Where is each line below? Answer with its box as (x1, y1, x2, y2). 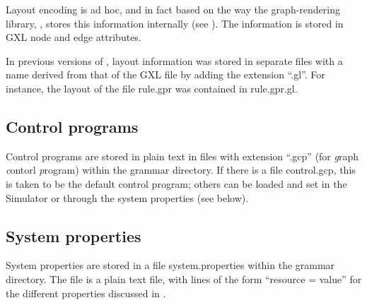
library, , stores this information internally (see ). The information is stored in (6, 16, 344, 30)
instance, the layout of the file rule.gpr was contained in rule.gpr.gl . (6, 80, 298, 95)
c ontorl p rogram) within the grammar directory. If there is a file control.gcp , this (6, 162, 356, 177)
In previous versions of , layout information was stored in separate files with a (6, 53, 343, 68)
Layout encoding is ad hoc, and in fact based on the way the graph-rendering (6, 2, 340, 16)
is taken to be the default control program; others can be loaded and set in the (6, 176, 347, 191)
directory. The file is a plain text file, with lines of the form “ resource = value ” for (6, 271, 362, 286)
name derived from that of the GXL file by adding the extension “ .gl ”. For (6, 67, 325, 82)
